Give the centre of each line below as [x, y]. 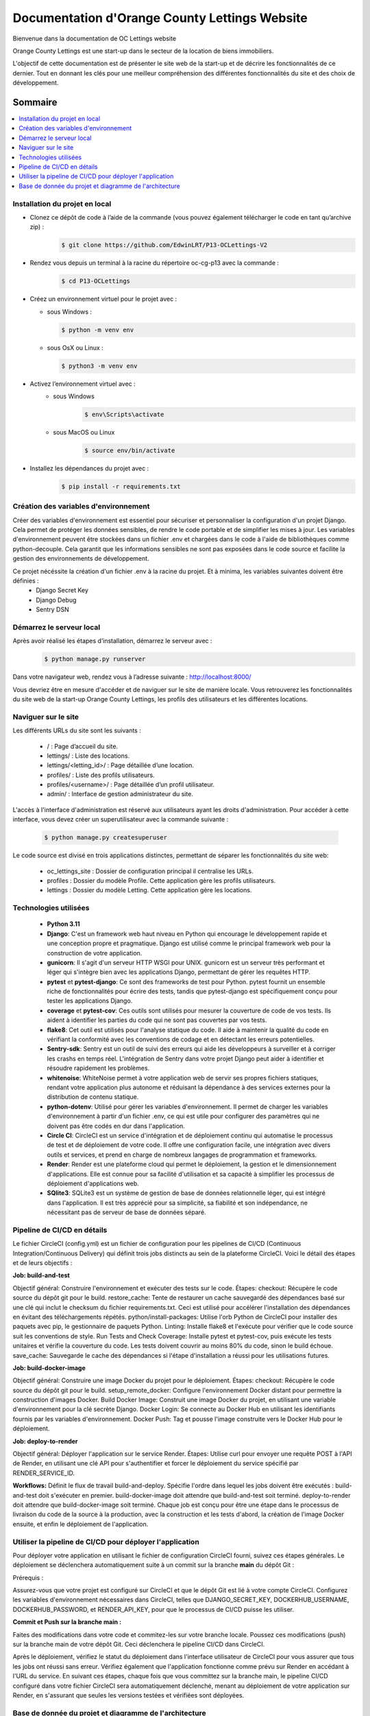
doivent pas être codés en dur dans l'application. [116, 1126]
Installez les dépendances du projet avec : [89, 468]
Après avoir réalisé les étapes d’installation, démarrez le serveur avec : [112, 641]
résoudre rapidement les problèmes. [98, 1068]
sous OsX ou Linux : [75, 347]
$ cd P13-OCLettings [96, 281]
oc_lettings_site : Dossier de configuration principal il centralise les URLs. [150, 871]
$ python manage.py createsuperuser [106, 838]
